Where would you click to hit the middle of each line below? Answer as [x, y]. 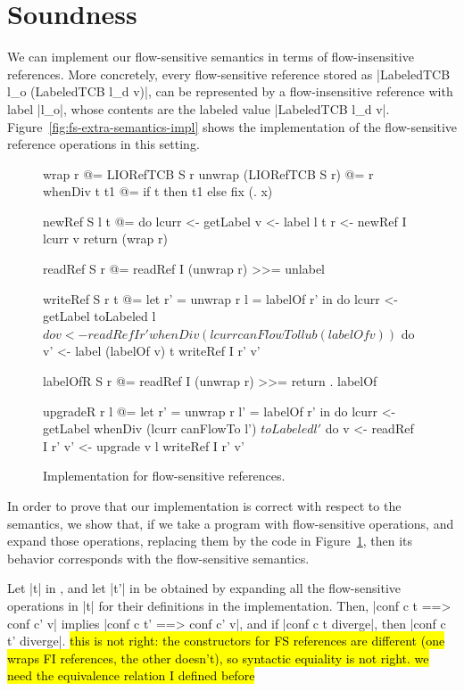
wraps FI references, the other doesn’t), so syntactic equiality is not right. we [218, 658]
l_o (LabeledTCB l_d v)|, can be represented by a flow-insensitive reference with [230, 91]
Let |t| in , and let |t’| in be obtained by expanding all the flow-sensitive [204, 588]
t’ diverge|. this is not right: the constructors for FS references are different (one [226, 641]
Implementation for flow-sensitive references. [164, 476]
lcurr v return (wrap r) [105, 239]
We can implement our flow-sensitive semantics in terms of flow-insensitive [211, 57]
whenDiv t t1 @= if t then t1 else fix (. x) [158, 191]
